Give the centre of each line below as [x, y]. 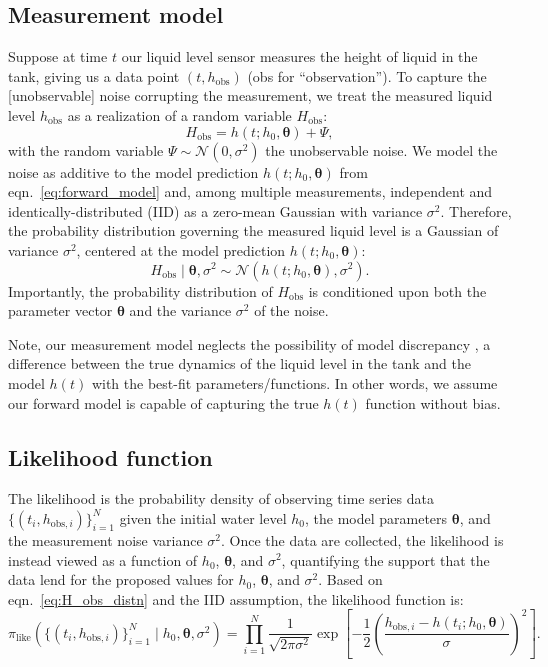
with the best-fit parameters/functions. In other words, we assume [294, 382]
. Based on [350, 579]
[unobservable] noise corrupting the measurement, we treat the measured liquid [250, 95]
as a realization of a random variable [179, 114]
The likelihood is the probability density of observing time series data [221, 498]
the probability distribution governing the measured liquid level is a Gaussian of [253, 230]
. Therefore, [476, 210]
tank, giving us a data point [94, 75]
